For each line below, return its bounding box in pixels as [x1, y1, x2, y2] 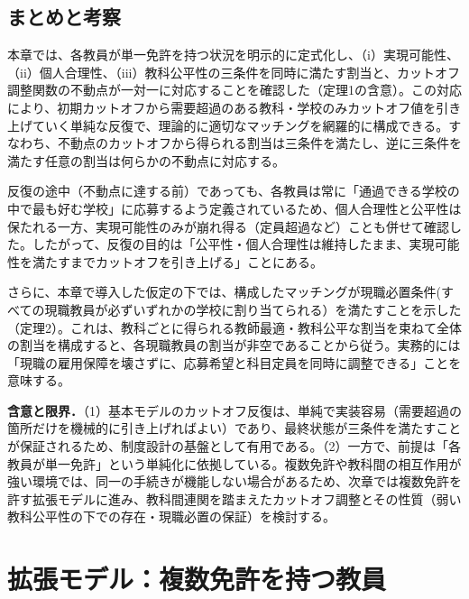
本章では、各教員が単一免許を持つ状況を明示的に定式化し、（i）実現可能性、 [7, 45, 459, 64]
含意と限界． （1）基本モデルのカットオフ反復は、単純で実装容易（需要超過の [7, 401, 462, 419]
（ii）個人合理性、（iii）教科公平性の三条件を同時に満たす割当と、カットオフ [7, 62, 460, 81]
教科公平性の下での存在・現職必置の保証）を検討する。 [7, 507, 336, 526]
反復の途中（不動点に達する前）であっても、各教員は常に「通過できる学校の [7, 181, 460, 200]
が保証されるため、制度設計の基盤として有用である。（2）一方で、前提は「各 [7, 437, 461, 456]
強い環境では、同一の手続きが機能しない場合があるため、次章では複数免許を [7, 472, 462, 491]
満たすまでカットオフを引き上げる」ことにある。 [32, 252, 323, 271]
